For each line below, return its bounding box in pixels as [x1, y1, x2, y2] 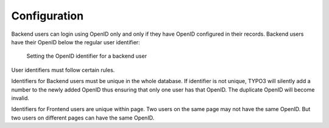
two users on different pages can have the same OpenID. [11, 114, 155, 121]
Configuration [11, 9, 84, 22]
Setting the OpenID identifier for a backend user [26, 52, 147, 60]
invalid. [11, 94, 30, 101]
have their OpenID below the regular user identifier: [11, 38, 140, 45]
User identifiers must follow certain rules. [11, 66, 115, 73]
